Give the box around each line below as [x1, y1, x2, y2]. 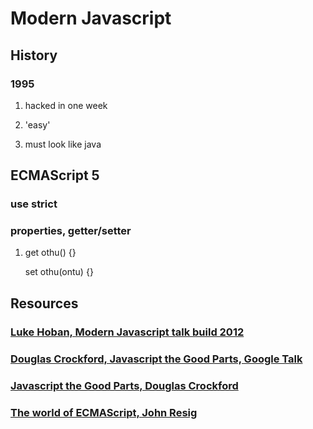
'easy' [24, 118, 51, 131]
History [10, 47, 58, 64]
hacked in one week [24, 99, 108, 111]
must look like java [24, 138, 102, 150]
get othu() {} [24, 247, 77, 259]
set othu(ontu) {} [24, 266, 94, 278]
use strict [10, 197, 58, 211]
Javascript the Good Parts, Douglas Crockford [10, 378, 239, 392]
